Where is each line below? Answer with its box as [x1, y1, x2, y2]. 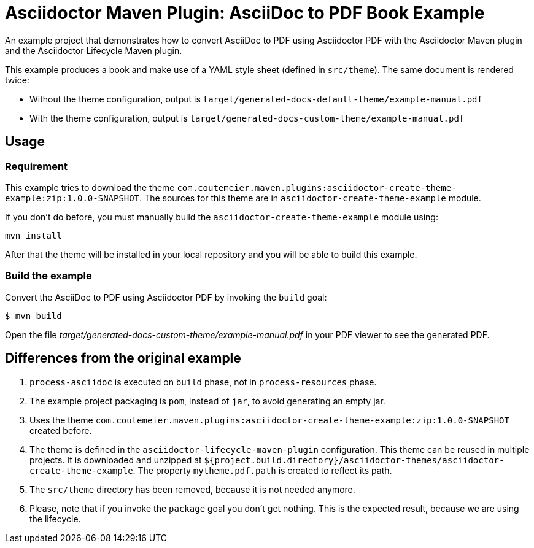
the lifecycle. [29, 513, 81, 524]
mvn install [5, 230, 62, 241]
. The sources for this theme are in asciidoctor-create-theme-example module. [139, 192, 481, 203]
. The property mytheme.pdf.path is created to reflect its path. [133, 465, 392, 476]
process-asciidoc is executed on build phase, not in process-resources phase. [29, 376, 377, 387]
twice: [5, 74, 29, 85]
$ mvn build [5, 311, 62, 321]
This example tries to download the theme [5, 182, 175, 193]
